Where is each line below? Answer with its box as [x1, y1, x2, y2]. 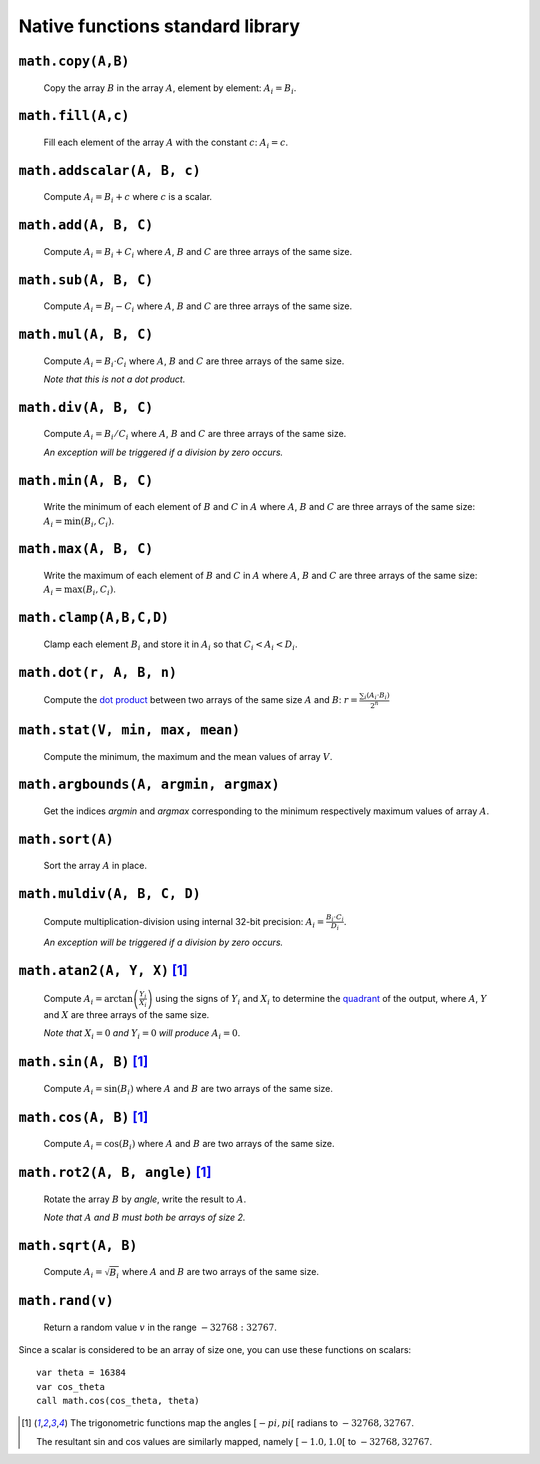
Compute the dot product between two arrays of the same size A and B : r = [43, 693, 359, 705]
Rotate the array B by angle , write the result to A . [43, 1193, 247, 1205]
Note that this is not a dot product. [43, 373, 186, 385]
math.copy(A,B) [18, 53, 130, 69]
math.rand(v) [18, 1292, 114, 1309]
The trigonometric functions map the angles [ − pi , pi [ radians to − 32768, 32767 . [70, 1417, 415, 1429]
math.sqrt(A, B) [18, 1237, 138, 1254]
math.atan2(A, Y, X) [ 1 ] [18, 962, 189, 979]
